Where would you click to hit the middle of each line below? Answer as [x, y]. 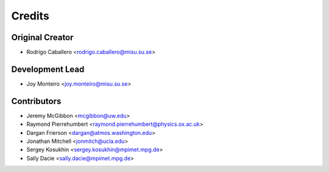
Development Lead [48, 69]
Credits [30, 16]
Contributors [36, 101]
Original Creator [42, 37]
